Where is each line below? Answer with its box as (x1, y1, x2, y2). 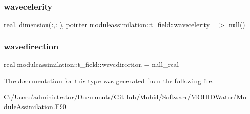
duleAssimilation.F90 (4, 101, 66, 111)
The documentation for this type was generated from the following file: (4, 75, 214, 85)
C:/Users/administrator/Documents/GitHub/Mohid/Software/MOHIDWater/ (4, 92, 237, 102)
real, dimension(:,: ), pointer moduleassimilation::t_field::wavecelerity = (4, 19, 218, 30)
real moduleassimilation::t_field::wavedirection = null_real (4, 59, 179, 69)
